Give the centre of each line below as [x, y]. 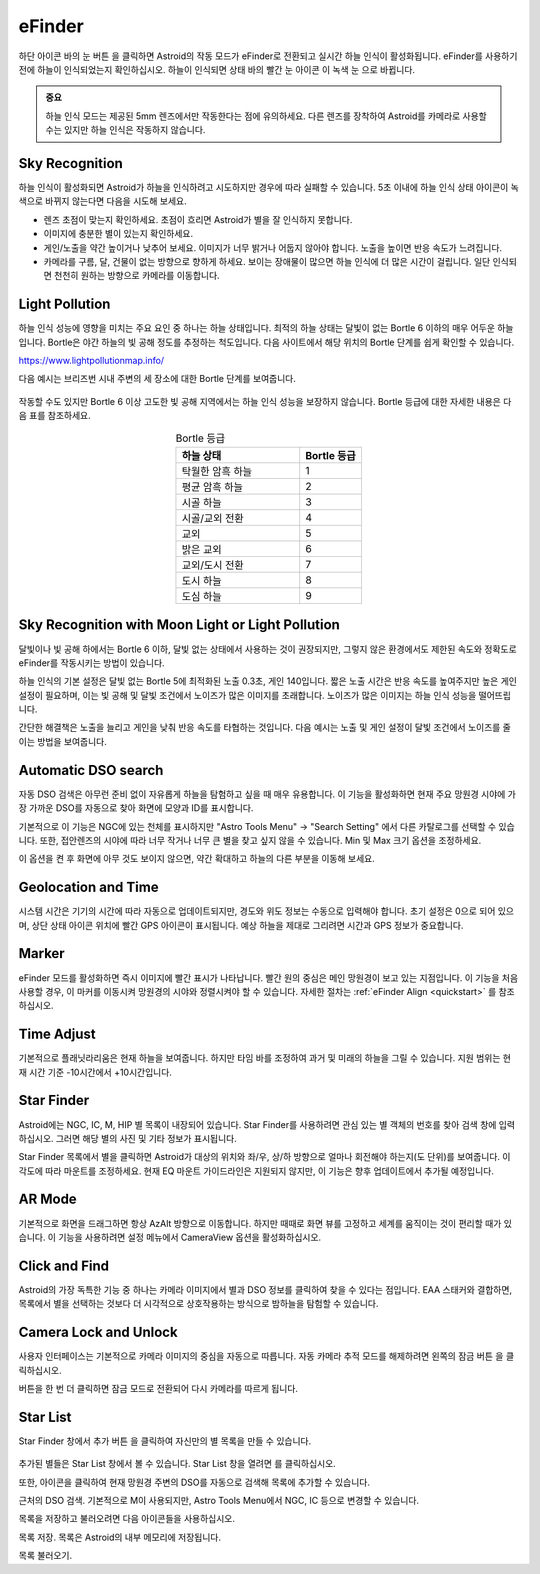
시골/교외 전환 [212, 518]
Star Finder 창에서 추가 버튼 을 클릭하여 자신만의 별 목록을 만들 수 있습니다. [165, 1441]
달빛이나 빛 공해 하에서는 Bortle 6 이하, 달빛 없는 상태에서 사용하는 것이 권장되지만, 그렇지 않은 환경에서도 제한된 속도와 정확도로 [267, 649]
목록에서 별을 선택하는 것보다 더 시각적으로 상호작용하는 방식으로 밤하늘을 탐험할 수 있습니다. [198, 1304]
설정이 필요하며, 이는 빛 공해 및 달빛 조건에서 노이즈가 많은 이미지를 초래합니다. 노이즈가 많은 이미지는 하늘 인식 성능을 [247, 695]
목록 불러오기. [45, 1556]
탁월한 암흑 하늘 [217, 471]
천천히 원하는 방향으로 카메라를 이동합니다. [136, 276]
